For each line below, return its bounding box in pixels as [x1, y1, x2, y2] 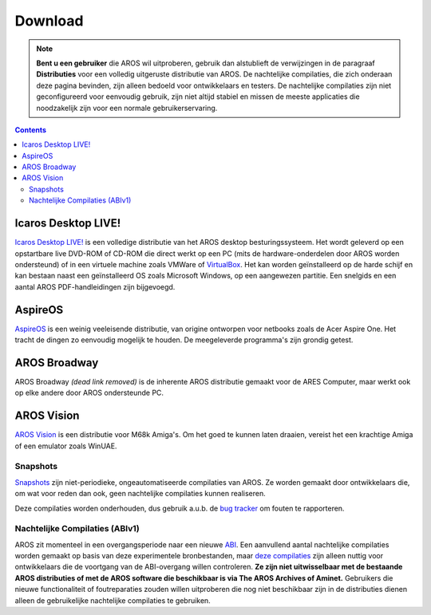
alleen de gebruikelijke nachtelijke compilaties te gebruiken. [14, 595, 211, 605]
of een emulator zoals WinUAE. [14, 441, 117, 451]
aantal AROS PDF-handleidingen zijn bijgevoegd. [14, 282, 176, 291]
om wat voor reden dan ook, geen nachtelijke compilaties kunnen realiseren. [14, 489, 267, 499]
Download [14, 12, 84, 30]
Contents [14, 124, 47, 135]
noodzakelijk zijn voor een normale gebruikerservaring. [36, 103, 218, 112]
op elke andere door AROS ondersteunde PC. [14, 388, 164, 398]
